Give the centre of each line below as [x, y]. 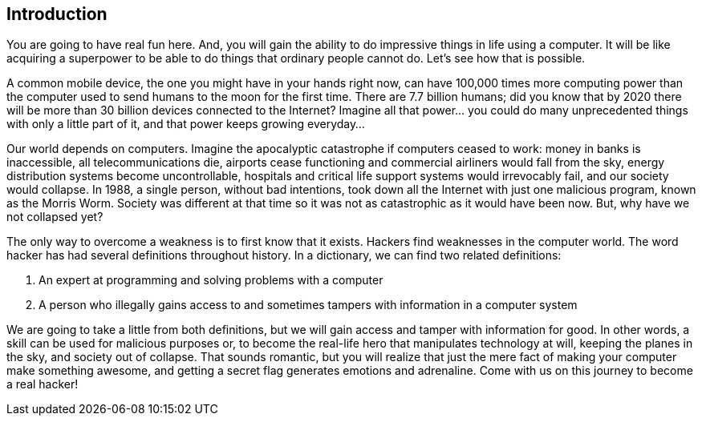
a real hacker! [43, 384]
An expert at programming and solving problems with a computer [211, 280]
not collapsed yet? [55, 217]
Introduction [57, 14]
